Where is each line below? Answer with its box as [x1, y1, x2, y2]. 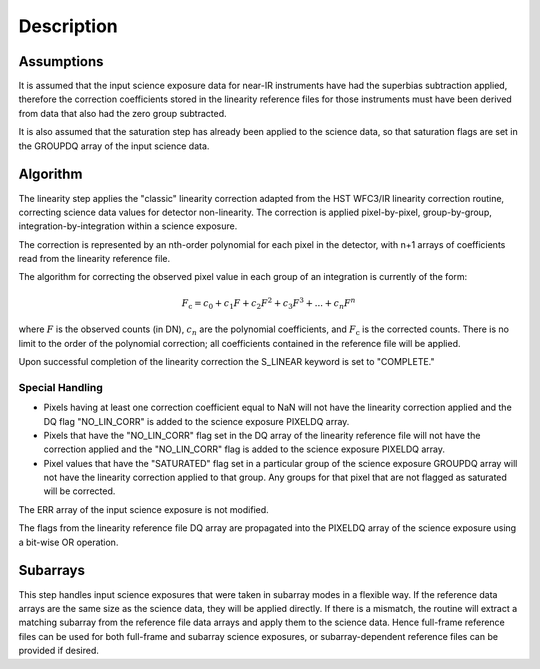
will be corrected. [43, 485, 116, 497]
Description [18, 15, 119, 37]
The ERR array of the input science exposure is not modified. [18, 503, 269, 515]
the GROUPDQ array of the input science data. [18, 140, 210, 152]
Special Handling [18, 380, 104, 394]
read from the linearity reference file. [18, 253, 171, 265]
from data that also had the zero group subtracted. [18, 107, 227, 119]
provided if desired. [18, 645, 100, 657]
